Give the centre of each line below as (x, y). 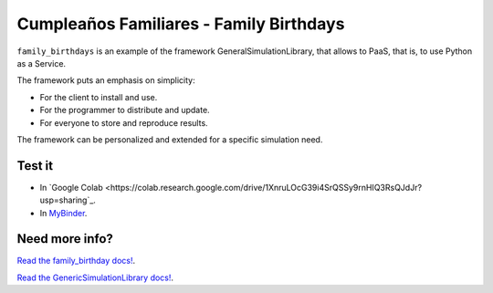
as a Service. (42, 63)
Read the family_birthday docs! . (76, 261)
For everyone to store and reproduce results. (124, 122)
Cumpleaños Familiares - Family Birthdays (181, 24)
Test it (35, 166)
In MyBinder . (63, 213)
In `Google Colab (72, 187)
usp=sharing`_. (68, 200)
